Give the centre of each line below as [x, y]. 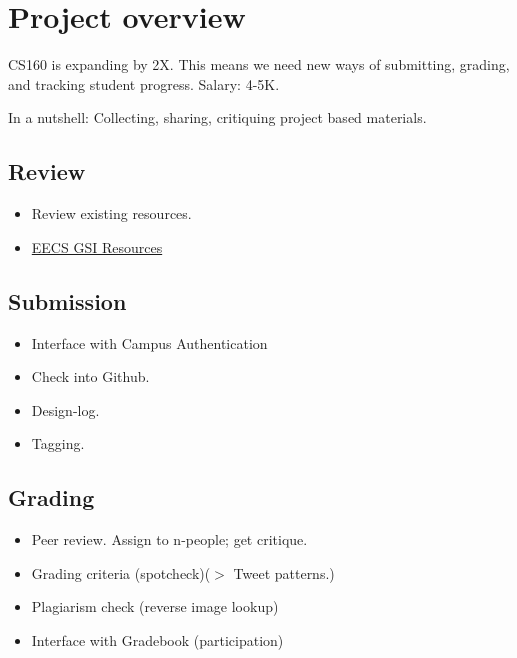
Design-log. [65, 409]
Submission [67, 300]
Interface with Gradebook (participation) [157, 639]
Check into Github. [90, 376]
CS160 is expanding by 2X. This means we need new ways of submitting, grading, [259, 64]
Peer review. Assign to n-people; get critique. [169, 539]
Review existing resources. [111, 213]
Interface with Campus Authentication [149, 342]
